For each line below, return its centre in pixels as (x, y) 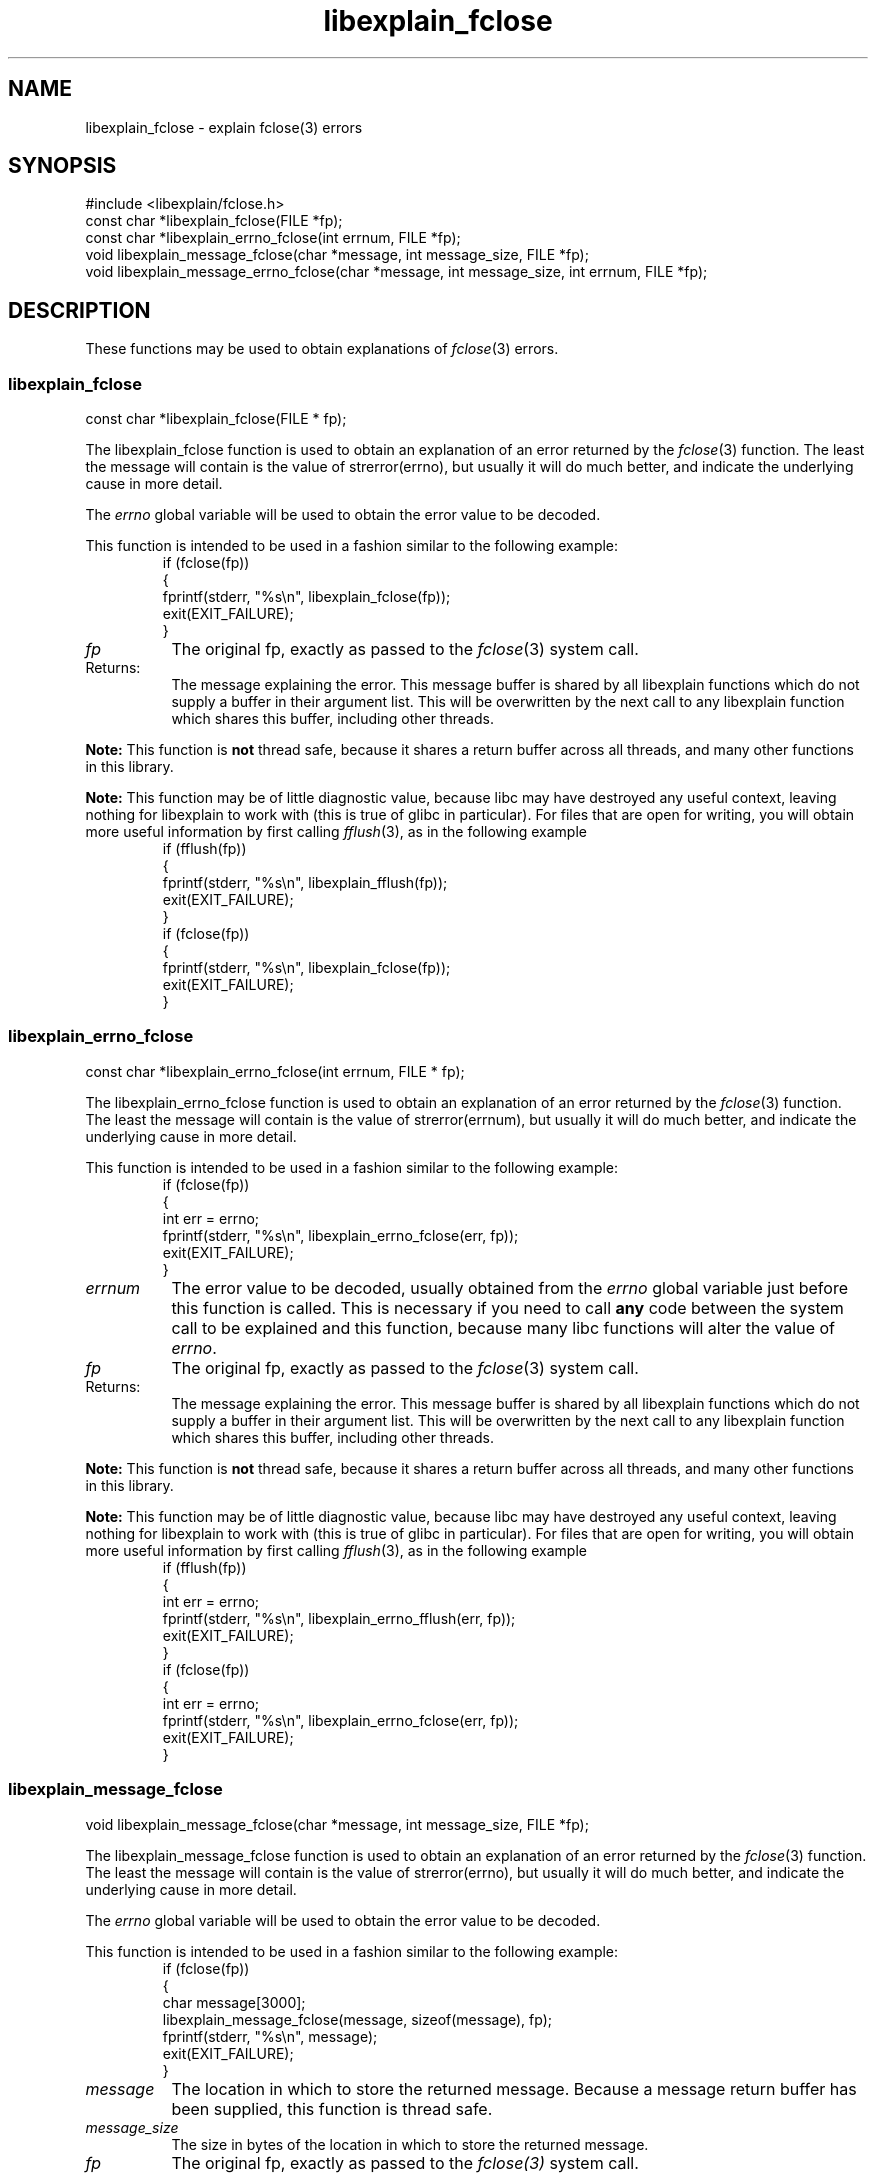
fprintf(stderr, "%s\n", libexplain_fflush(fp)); (305, 883)
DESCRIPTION (79, 310)
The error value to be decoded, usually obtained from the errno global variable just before (509, 1287)
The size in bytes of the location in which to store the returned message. (410, 2144)
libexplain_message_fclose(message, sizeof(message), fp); (357, 2019)
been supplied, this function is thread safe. (332, 2108)
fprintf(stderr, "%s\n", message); (270, 2036)
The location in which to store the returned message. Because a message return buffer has (514, 2088)
